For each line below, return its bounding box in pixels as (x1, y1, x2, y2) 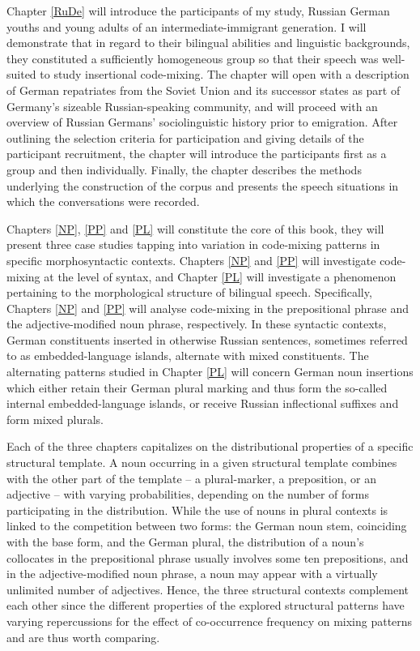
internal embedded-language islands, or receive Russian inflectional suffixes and (6, 395, 399, 412)
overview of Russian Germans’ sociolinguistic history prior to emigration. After (6, 113, 398, 131)
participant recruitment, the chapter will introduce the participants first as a (6, 145, 387, 162)
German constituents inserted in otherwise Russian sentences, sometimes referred (6, 331, 408, 348)
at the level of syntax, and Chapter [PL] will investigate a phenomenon (44, 268, 397, 285)
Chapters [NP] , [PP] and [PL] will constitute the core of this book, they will (6, 220, 384, 237)
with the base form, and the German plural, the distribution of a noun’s (6, 533, 364, 550)
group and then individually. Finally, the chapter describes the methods (6, 161, 362, 178)
